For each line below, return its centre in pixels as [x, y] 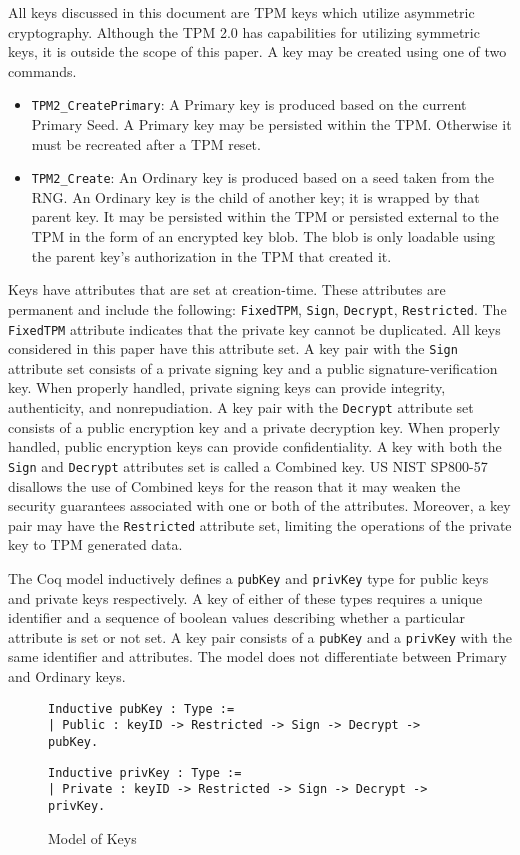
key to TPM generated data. [95, 544]
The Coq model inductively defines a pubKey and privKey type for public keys [248, 577]
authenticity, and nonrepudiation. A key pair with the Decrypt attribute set [241, 407]
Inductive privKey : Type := [145, 772]
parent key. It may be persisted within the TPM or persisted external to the [265, 216]
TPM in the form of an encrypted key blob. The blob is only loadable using [263, 236]
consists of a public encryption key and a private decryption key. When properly [254, 426]
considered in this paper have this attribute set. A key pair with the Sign [233, 348]
